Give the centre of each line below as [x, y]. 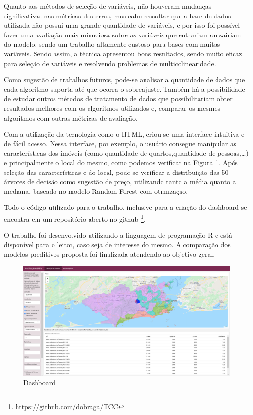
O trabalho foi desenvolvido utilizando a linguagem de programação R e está [118, 235]
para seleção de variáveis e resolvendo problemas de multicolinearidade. [110, 63]
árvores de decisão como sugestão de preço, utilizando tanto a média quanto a [120, 182]
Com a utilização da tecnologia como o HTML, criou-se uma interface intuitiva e [124, 134]
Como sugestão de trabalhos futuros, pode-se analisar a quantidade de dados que [125, 79]
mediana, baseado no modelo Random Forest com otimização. [96, 191]
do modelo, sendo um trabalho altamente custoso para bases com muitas [112, 44]
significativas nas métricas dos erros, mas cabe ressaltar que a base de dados [117, 15]
